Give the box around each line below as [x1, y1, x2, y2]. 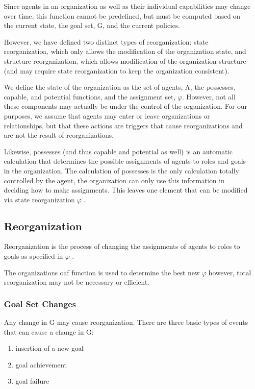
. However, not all [182, 91, 235, 101]
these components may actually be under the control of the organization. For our [4, 101, 248, 111]
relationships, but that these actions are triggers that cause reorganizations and [4, 120, 243, 130]
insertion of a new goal [15, 343, 84, 353]
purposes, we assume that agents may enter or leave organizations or [4, 110, 210, 121]
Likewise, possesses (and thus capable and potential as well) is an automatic [4, 146, 233, 156]
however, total [208, 267, 251, 277]
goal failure [15, 376, 49, 386]
